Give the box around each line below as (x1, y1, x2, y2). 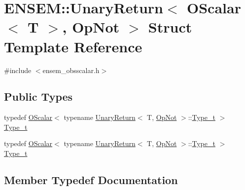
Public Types (4, 89, 73, 104)
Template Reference (4, 36, 142, 56)
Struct (148, 17, 192, 37)
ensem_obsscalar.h (42, 65, 100, 75)
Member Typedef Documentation (4, 172, 178, 188)
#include (4, 65, 32, 75)
